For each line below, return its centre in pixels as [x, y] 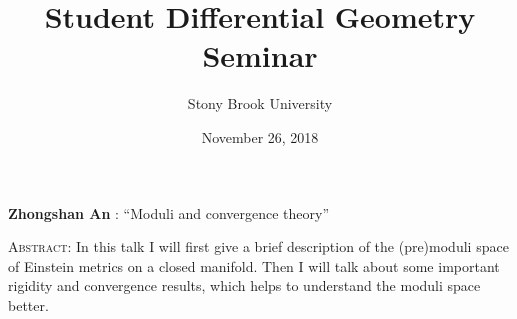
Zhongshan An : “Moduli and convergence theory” [169, 212]
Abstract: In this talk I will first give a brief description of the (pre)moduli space [258, 246]
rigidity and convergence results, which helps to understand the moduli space [244, 285]
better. [28, 304]
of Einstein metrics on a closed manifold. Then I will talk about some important [254, 265]
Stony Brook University [260, 103]
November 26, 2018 [260, 136]
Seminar [260, 55]
